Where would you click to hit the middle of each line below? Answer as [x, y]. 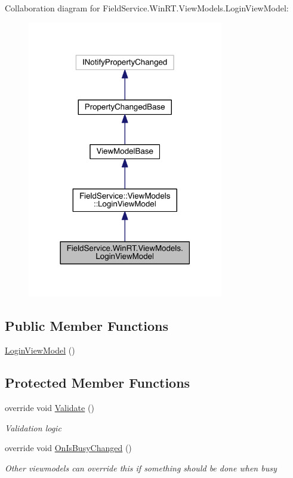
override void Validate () [50, 408]
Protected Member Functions [98, 383]
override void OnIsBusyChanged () [68, 448]
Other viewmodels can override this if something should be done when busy [141, 468]
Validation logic [33, 427]
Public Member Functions [87, 325]
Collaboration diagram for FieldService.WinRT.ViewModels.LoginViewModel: [147, 8]
